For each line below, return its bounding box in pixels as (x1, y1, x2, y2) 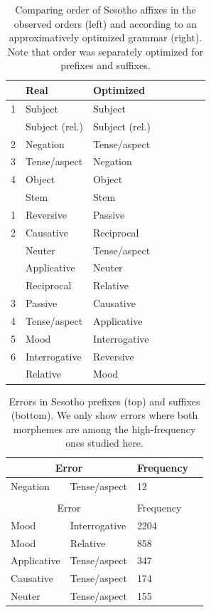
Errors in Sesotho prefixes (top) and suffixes (9, 393, 200, 408)
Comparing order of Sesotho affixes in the (15, 2, 196, 16)
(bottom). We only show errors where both (11, 408, 198, 422)
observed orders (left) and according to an (13, 16, 198, 31)
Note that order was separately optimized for (7, 43, 204, 58)
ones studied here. (65, 435, 144, 450)
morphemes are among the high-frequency (13, 421, 196, 436)
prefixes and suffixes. (60, 58, 151, 73)
